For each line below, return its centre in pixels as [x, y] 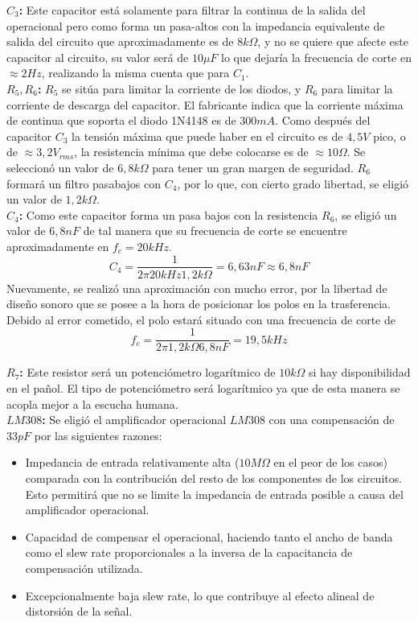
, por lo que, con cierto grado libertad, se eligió [293, 183]
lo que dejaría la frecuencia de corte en [316, 57]
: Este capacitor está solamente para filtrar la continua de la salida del [192, 10]
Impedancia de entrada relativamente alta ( [132, 462]
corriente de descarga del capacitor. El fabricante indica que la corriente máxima [205, 104]
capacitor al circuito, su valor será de [98, 57]
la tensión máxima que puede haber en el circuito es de [207, 136]
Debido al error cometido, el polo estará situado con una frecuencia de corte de [201, 319]
